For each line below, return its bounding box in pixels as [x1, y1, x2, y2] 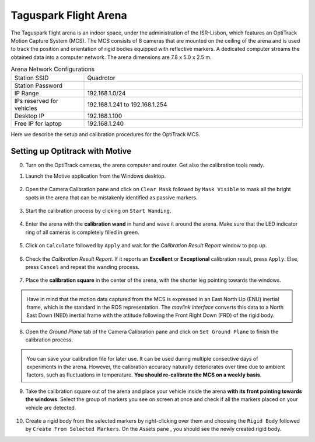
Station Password [14, 82, 62, 90]
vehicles [14, 104, 37, 112]
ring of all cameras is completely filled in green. [25, 229, 139, 236]
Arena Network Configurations [10, 65, 95, 73]
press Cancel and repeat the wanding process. [25, 263, 140, 270]
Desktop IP [14, 112, 45, 120]
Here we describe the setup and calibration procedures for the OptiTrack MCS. [10, 131, 201, 138]
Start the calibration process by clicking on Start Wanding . [25, 207, 171, 214]
